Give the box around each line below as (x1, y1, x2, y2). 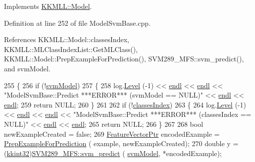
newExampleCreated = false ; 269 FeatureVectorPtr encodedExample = (4, 128, 220, 139)
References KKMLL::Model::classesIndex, (4, 34, 129, 45)
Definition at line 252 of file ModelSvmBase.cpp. (4, 17, 151, 28)
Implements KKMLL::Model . (4, 1, 92, 11)
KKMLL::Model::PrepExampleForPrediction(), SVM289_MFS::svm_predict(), (4, 54, 244, 64)
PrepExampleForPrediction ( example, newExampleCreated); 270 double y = (4, 138, 239, 149)
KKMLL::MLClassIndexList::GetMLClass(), (4, 44, 138, 54)
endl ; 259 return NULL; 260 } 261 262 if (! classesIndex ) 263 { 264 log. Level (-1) (4, 99, 246, 109)
